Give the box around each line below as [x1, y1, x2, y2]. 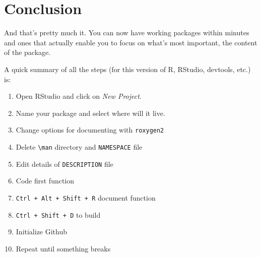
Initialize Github [16, 226, 68, 237]
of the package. [4, 47, 51, 57]
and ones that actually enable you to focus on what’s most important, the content [4, 37, 257, 47]
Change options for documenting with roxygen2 [16, 124, 164, 135]
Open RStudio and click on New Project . [16, 91, 142, 101]
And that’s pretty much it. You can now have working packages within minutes [4, 27, 249, 38]
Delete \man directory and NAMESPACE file [16, 141, 143, 152]
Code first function [16, 175, 75, 186]
